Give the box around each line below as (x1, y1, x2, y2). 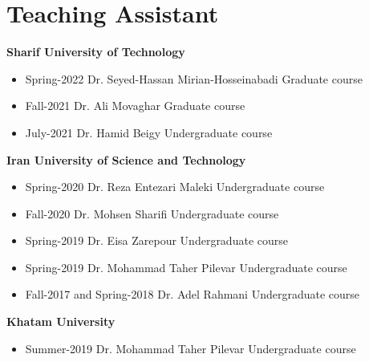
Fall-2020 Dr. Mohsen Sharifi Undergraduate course (25, 205, 279, 222)
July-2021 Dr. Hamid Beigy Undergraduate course (25, 124, 273, 140)
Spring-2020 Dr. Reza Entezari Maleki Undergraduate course (25, 178, 325, 195)
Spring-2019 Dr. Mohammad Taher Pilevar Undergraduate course (25, 258, 347, 275)
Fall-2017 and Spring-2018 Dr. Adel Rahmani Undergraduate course (25, 286, 360, 303)
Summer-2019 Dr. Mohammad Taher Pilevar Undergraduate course (25, 340, 356, 356)
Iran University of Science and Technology (6, 151, 246, 168)
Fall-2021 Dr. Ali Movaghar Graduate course (25, 97, 245, 114)
